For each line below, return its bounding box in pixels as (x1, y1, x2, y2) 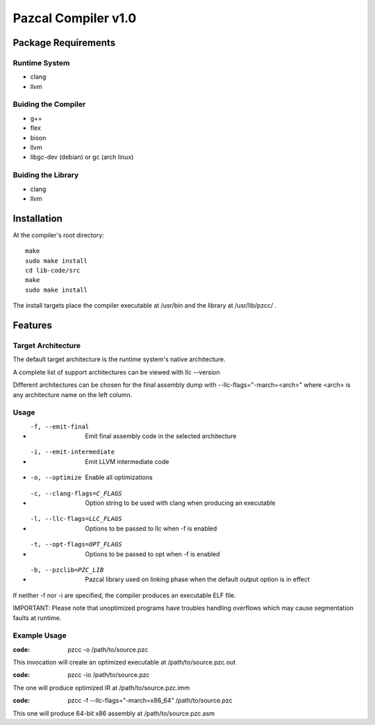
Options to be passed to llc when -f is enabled (85, 524, 217, 533)
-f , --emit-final (30, 422, 90, 431)
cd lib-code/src (25, 267, 81, 274)
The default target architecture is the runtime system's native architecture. (12, 355, 226, 364)
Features (12, 319, 52, 331)
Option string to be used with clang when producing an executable (85, 499, 276, 507)
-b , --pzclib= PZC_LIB (30, 566, 104, 574)
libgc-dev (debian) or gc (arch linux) (30, 153, 134, 161)
